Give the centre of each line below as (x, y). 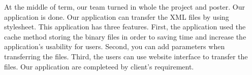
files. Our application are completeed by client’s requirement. (99, 66)
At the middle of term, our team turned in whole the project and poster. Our (124, 7)
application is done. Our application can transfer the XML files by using (117, 16)
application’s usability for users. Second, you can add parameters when (115, 46)
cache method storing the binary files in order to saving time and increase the (125, 36)
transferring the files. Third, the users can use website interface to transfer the (126, 56)
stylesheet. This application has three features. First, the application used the (125, 27)
